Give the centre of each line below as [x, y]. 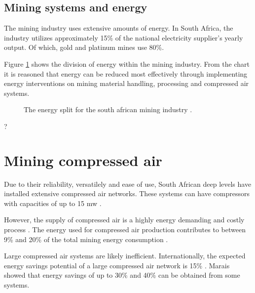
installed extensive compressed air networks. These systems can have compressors [127, 193]
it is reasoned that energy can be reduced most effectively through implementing [126, 73]
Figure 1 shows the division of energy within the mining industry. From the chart [127, 63]
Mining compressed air [83, 160]
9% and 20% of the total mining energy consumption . [86, 239]
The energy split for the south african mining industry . [108, 109]
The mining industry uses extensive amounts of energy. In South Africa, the [119, 28]
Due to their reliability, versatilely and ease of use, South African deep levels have [128, 184]
